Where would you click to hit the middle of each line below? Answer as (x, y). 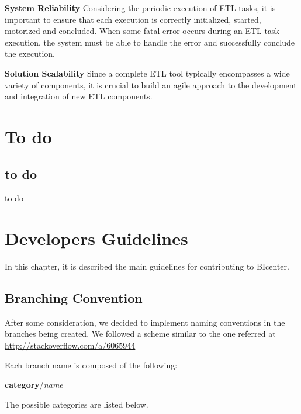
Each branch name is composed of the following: (91, 365)
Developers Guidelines (96, 238)
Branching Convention (74, 298)
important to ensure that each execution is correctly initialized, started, (133, 19)
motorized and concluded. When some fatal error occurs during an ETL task (142, 31)
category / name (34, 384)
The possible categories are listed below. (77, 404)
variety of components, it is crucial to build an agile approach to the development (151, 84)
